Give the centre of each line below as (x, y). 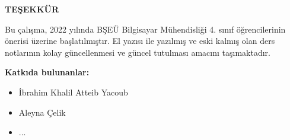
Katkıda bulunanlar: (47, 72)
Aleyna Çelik (42, 112)
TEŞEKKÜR (32, 9)
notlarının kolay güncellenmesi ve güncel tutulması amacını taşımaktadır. (138, 52)
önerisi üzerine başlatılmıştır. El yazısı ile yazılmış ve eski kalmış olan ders (140, 41)
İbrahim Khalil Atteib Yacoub (73, 92)
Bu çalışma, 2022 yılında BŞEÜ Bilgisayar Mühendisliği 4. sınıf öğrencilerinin (145, 29)
